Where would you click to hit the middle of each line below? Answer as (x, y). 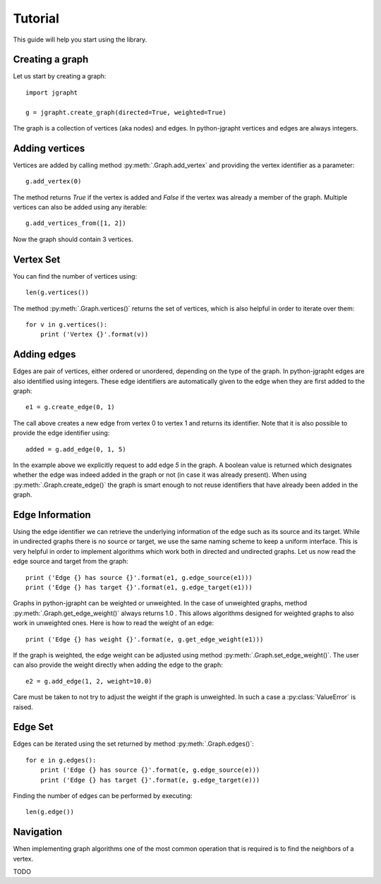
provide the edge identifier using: (61, 433)
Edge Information (52, 515)
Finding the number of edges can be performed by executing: (103, 796)
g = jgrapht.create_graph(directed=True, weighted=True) (126, 112)
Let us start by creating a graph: (60, 76)
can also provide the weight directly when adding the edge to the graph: (118, 665)
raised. (23, 707)
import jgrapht (52, 92)
